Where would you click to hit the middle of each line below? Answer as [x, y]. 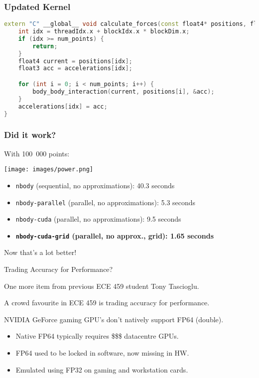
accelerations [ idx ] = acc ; [63, 106]
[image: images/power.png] [49, 170]
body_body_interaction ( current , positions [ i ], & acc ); [124, 91]
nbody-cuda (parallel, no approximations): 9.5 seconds [98, 219]
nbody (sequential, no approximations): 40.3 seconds [95, 185]
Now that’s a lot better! [40, 252]
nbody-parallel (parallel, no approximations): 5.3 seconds [106, 202]
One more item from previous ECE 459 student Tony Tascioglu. [102, 286]
